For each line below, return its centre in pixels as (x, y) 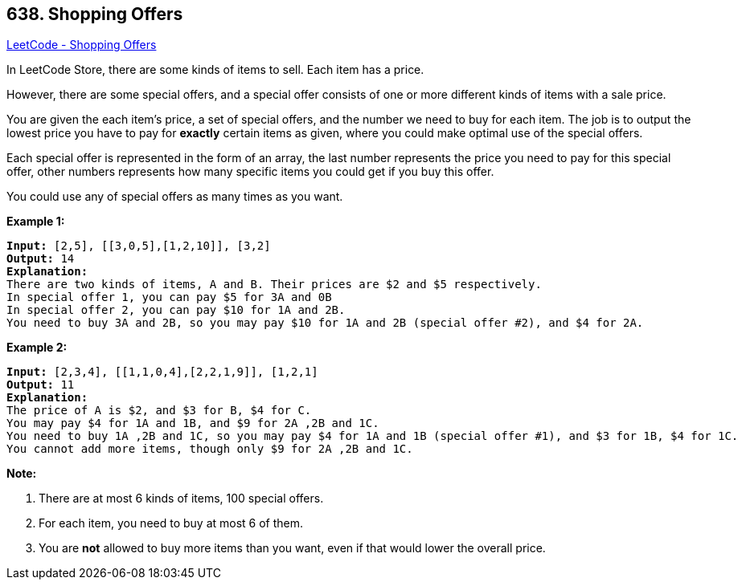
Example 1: (36, 222)
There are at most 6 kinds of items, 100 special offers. (181, 499)
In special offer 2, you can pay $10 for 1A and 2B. (176, 310)
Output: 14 (41, 259)
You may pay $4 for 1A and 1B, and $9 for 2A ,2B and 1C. (193, 423)
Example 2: (37, 348)
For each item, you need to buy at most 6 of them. (171, 523)
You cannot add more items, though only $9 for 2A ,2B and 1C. (210, 449)
